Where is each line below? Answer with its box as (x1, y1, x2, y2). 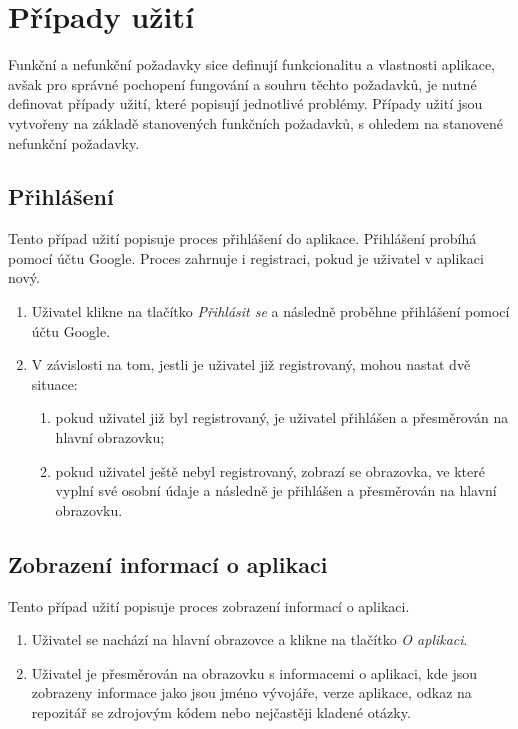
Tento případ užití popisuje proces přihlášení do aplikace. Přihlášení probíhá (8, 228, 477, 249)
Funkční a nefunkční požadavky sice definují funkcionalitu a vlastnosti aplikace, (8, 54, 496, 75)
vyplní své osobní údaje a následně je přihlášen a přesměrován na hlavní (55, 480, 497, 501)
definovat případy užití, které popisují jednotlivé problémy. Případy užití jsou (8, 93, 483, 114)
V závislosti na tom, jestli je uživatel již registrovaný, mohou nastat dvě (31, 354, 471, 375)
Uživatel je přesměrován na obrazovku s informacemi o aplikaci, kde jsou (31, 662, 478, 683)
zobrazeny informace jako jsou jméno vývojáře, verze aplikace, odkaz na (31, 682, 472, 703)
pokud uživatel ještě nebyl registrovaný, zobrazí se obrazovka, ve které (55, 460, 485, 481)
